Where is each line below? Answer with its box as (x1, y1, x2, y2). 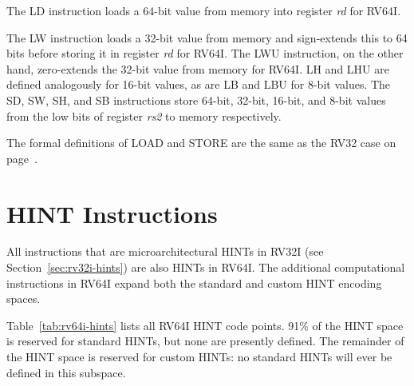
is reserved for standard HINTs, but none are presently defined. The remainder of (6, 332, 404, 349)
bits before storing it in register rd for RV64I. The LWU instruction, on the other (6, 45, 404, 62)
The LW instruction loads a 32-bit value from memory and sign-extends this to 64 (6, 29, 408, 46)
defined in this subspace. (6, 364, 126, 380)
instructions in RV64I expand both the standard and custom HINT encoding (6, 274, 382, 291)
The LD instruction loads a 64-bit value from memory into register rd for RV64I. (6, 2, 401, 18)
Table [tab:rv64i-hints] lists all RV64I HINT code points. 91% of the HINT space (6, 316, 404, 333)
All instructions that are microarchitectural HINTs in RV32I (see (6, 243, 324, 260)
